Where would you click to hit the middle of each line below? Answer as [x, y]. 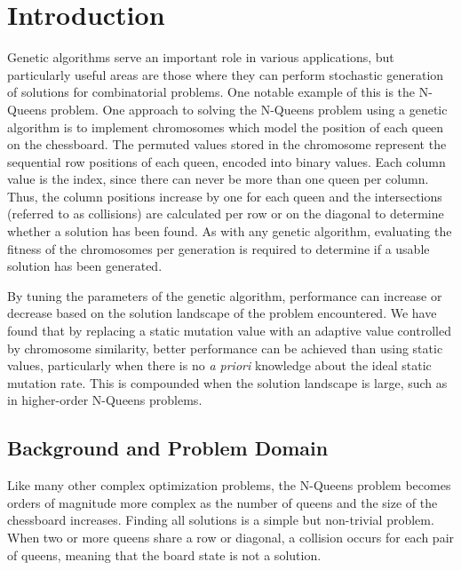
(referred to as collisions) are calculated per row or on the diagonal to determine [226, 214]
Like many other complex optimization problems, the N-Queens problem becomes [229, 485]
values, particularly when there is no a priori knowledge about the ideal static [219, 365]
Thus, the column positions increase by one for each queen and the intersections [225, 196]
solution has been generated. [85, 266]
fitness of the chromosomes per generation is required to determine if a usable [219, 248]
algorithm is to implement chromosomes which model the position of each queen [226, 127]
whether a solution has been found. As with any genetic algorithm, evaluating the [230, 231]
